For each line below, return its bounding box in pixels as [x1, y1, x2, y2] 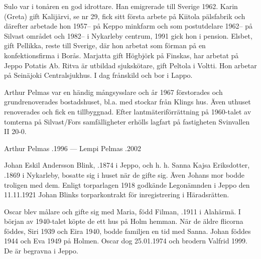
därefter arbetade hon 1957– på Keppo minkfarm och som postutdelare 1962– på [4, 21, 253, 31]
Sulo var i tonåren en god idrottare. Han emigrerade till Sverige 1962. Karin [4, 1, 238, 11]
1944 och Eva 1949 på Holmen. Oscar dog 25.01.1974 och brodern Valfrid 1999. [4, 235, 247, 246]
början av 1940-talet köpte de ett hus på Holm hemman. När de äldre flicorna [4, 216, 243, 226]
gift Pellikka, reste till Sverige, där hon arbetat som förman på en [4, 40, 206, 51]
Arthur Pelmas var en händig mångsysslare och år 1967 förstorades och [4, 86, 223, 97]
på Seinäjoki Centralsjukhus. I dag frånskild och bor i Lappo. [4, 70, 193, 80]
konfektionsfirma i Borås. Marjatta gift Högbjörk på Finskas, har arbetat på [4, 50, 239, 60]
